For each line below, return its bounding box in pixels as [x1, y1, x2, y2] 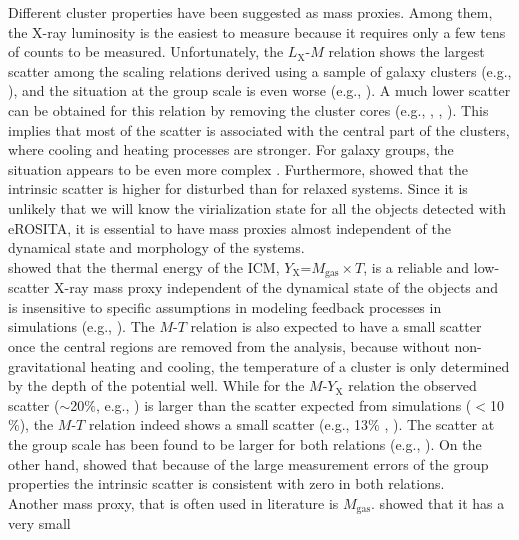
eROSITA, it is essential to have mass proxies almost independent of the [8, 217, 451, 238]
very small [8, 513, 71, 534]
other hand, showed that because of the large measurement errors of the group [8, 453, 489, 474]
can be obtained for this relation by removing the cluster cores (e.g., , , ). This [8, 99, 489, 120]
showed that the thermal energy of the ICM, [8, 256, 280, 277]
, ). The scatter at [384, 414, 495, 435]
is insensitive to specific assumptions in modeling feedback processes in [8, 296, 442, 317]
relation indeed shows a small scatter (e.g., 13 [88, 414, 369, 435]
